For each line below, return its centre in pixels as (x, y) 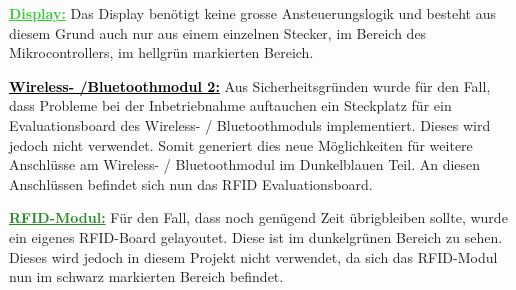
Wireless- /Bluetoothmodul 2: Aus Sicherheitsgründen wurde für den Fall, (250, 85)
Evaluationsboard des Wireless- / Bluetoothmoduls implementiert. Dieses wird (250, 124)
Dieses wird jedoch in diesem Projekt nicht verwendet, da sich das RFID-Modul (253, 256)
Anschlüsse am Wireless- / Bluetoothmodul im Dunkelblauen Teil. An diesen (245, 164)
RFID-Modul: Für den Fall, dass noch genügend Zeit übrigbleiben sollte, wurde (258, 217)
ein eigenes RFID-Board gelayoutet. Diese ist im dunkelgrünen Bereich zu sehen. (256, 236)
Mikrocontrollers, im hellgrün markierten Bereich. (161, 52)
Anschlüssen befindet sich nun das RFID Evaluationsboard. (191, 183)
